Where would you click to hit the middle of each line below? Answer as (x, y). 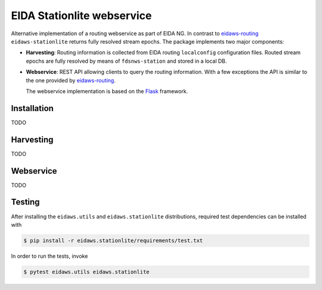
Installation (32, 108)
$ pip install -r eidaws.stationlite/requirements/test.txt (113, 240)
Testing (25, 202)
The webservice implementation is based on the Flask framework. (107, 91)
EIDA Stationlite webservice (81, 16)
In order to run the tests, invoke (49, 256)
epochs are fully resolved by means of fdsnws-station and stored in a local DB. (126, 61)
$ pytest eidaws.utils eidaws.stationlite (86, 272)
